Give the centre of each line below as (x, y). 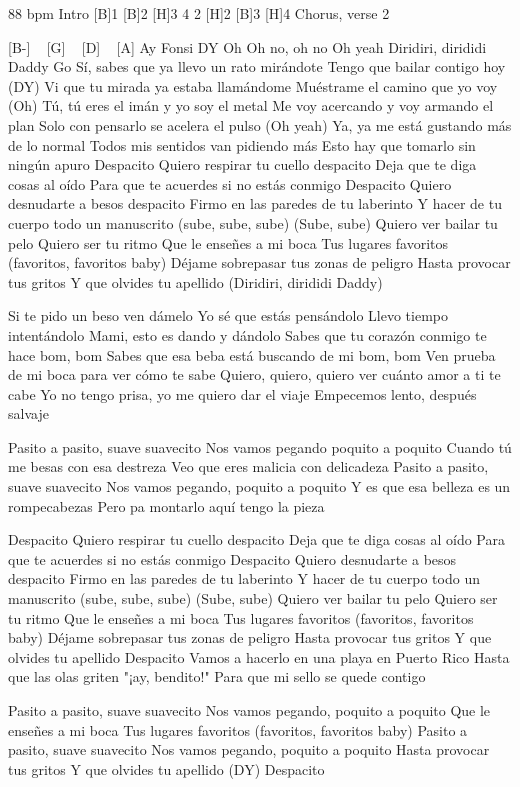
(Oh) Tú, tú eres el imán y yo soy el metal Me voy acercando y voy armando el (251, 105)
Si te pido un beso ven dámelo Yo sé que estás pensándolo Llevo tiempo (228, 315)
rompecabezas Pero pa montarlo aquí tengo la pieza (166, 505)
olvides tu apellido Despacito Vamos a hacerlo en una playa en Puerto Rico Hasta (259, 656)
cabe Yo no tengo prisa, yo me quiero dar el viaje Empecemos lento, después (242, 393)
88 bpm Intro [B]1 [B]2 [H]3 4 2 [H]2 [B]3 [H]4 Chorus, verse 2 (199, 13)
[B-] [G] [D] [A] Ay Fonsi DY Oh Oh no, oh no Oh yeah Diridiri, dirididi (247, 46)
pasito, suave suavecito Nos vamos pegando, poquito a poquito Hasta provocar (249, 749)
